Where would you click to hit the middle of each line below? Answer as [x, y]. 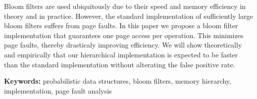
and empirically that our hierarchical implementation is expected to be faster [121, 54]
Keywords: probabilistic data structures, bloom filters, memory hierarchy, [118, 81]
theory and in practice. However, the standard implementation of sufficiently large [128, 16]
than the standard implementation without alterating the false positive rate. [120, 64]
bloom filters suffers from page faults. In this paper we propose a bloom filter [121, 25]
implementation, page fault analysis [58, 90]
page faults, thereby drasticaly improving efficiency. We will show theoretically [123, 45]
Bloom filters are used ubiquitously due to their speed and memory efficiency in [125, 6]
